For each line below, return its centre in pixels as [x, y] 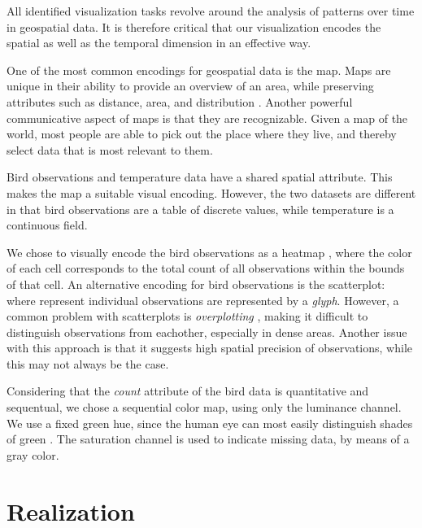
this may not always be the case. [88, 363]
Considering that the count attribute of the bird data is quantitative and [188, 391]
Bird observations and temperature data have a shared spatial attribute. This [200, 177]
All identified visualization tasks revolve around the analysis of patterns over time [211, 11]
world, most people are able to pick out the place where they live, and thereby [202, 134]
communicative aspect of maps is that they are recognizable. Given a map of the [207, 118]
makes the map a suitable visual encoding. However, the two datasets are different [211, 192]
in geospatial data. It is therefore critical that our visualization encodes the [194, 26]
